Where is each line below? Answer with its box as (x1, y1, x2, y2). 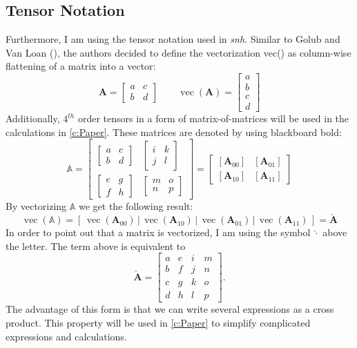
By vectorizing (6, 199, 67, 213)
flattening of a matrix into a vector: (6, 59, 156, 73)
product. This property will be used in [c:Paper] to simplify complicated (6, 316, 311, 330)
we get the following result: (79, 199, 193, 213)
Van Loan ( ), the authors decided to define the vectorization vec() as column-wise (6, 45, 351, 59)
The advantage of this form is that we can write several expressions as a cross (6, 302, 334, 316)
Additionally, (6, 111, 60, 126)
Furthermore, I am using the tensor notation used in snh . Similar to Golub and (6, 32, 340, 46)
